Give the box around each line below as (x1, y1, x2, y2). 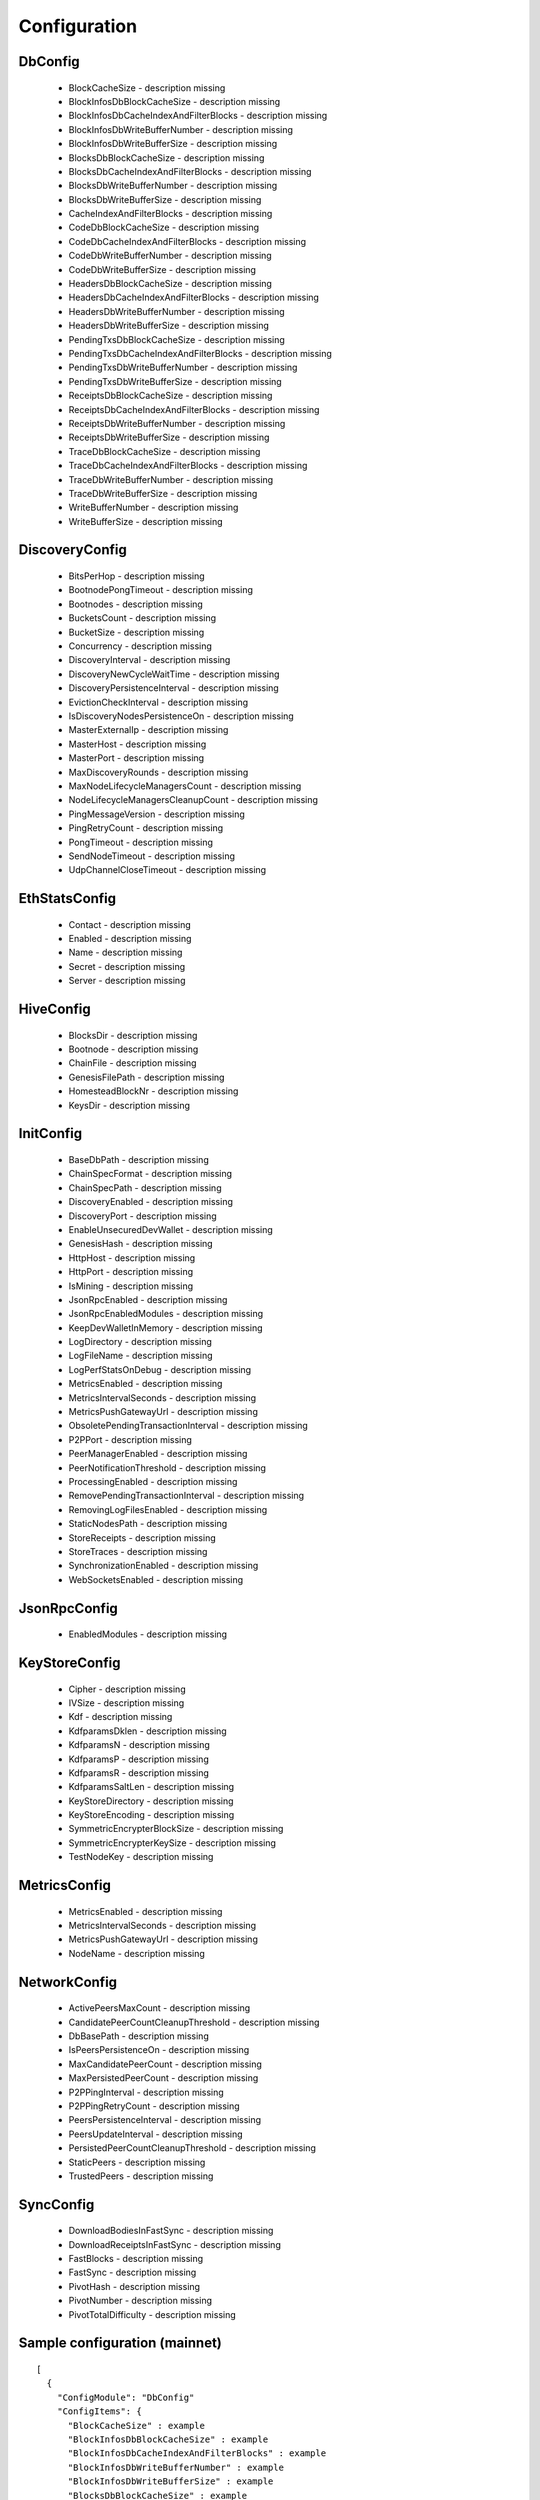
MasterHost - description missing (68, 738, 207, 750)
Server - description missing (68, 975, 186, 987)
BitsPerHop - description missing (68, 570, 205, 582)
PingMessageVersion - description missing (68, 808, 245, 820)
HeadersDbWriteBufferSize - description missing (68, 320, 270, 332)
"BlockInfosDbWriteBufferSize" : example (67, 2476, 274, 2487)
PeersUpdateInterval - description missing (68, 2128, 244, 2140)
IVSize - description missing (68, 1696, 185, 1709)
